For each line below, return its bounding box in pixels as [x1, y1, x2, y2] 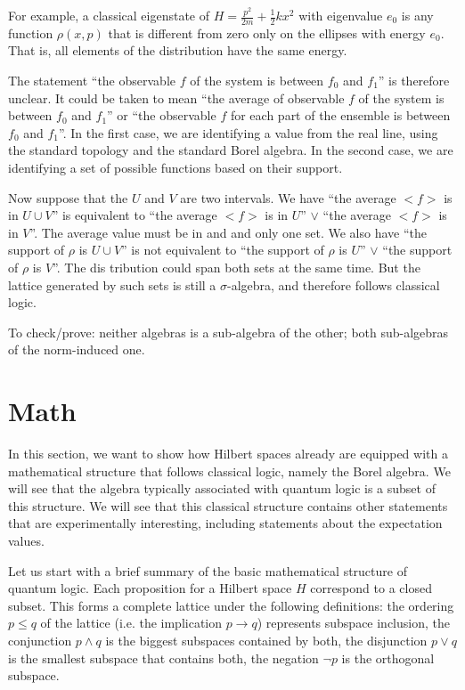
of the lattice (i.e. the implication [40, 613, 223, 632]
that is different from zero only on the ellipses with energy [108, 23, 426, 42]
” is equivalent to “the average [52, 206, 217, 224]
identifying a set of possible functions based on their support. [8, 158, 343, 176]
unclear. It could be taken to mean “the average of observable [8, 88, 345, 107]
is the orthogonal [341, 648, 435, 667]
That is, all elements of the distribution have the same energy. [8, 41, 347, 60]
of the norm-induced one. [8, 340, 145, 359]
